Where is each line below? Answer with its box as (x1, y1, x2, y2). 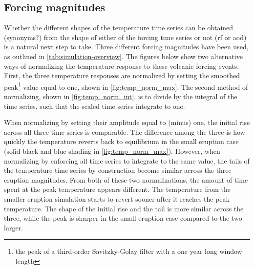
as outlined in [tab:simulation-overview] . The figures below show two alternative (4, 51, 243, 61)
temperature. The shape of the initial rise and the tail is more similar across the (4, 203, 244, 213)
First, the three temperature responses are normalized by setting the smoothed (4, 70, 240, 81)
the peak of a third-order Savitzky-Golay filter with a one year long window (15, 246, 242, 256)
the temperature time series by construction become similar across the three (4, 165, 232, 175)
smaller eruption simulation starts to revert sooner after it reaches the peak (4, 193, 230, 204)
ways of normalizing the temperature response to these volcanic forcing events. (4, 61, 239, 71)
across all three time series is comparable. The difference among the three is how (4, 126, 245, 137)
